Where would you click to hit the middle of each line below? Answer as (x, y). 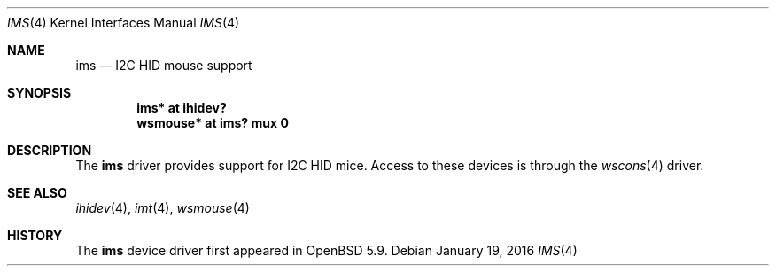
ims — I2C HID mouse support (164, 65)
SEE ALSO (37, 193)
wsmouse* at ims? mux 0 (213, 123)
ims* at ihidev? (182, 108)
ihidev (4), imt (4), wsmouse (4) (163, 208)
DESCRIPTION (50, 150)
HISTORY (35, 235)
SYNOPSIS (39, 93)
